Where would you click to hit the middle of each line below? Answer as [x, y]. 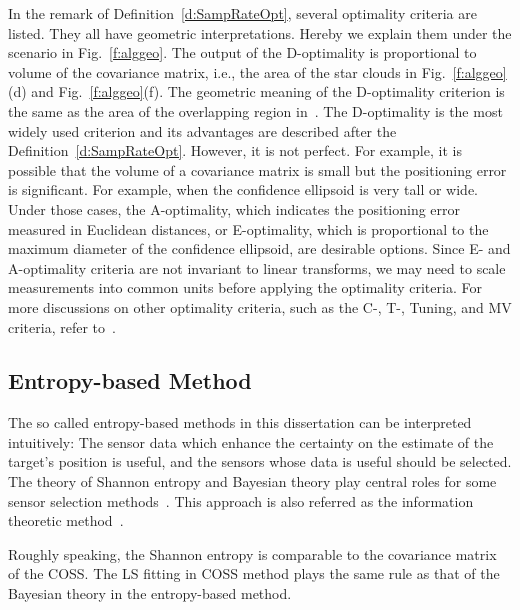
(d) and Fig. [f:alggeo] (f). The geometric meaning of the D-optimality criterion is [256, 91]
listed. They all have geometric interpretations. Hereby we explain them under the [260, 32]
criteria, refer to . [62, 326]
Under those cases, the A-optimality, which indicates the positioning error [234, 208]
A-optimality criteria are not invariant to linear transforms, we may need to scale [257, 267]
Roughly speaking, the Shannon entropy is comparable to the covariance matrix [252, 553]
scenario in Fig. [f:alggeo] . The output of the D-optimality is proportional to [242, 52]
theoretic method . [66, 520]
